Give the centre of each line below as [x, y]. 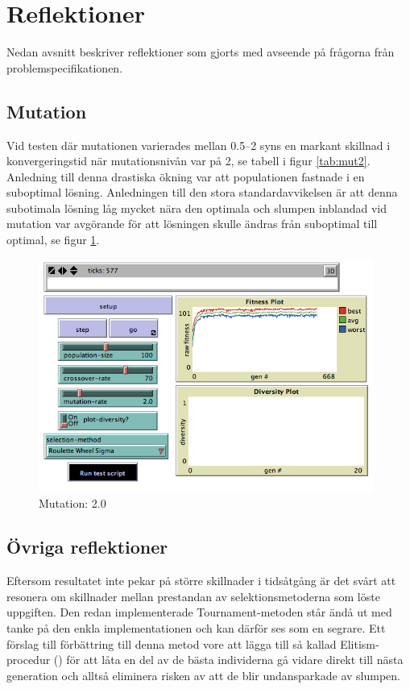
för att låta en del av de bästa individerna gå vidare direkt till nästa [235, 660]
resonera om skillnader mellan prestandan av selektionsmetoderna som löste [193, 596]
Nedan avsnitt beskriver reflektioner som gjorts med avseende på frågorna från [201, 52]
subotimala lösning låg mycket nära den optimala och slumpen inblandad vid [197, 208]
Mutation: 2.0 [72, 503]
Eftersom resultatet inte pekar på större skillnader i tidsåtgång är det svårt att [201, 581]
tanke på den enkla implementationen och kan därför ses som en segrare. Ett [196, 627]
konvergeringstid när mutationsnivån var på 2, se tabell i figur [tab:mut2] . [188, 161]
